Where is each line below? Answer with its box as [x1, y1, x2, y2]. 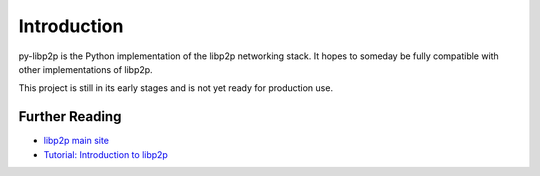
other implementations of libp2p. [18, 63, 154, 75]
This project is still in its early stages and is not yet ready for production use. [18, 82, 334, 94]
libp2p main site [43, 135, 110, 147]
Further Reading [18, 108, 122, 125]
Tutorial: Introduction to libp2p [43, 148, 169, 160]
